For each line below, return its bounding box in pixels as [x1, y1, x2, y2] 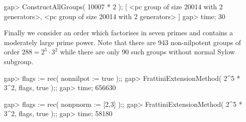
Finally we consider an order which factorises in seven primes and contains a [4, 27, 233, 38]
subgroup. [4, 56, 34, 66]
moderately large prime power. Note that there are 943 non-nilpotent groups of [4, 37, 241, 47]
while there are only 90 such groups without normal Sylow [60, 47, 235, 57]
